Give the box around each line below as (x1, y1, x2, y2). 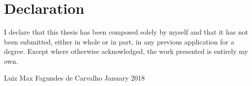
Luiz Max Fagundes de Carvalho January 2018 (4, 72, 145, 83)
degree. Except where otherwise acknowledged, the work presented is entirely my (4, 46, 249, 56)
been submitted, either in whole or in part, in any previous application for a (4, 36, 234, 46)
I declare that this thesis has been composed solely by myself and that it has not (4, 27, 249, 37)
